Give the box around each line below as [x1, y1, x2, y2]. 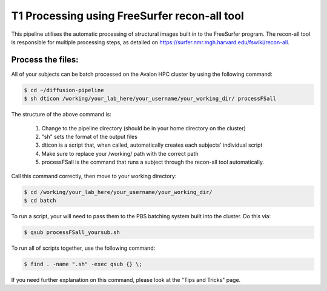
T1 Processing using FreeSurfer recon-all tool [11, 9, 245, 22]
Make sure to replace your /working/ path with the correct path [41, 150, 199, 157]
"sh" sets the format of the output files [41, 133, 137, 140]
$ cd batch [24, 197, 56, 204]
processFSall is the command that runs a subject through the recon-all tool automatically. [41, 158, 265, 166]
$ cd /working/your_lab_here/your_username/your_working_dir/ [24, 189, 213, 195]
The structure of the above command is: [11, 111, 112, 118]
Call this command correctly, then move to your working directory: [11, 172, 177, 179]
